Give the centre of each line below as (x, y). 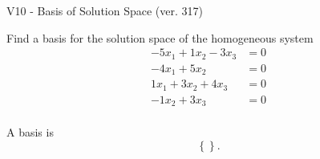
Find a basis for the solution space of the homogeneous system (160, 37)
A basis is (30, 132)
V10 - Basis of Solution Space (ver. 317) (105, 10)
